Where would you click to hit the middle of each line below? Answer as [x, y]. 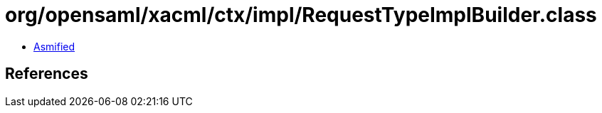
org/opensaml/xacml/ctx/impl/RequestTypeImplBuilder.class [301, 15]
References [47, 74]
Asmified [54, 46]
